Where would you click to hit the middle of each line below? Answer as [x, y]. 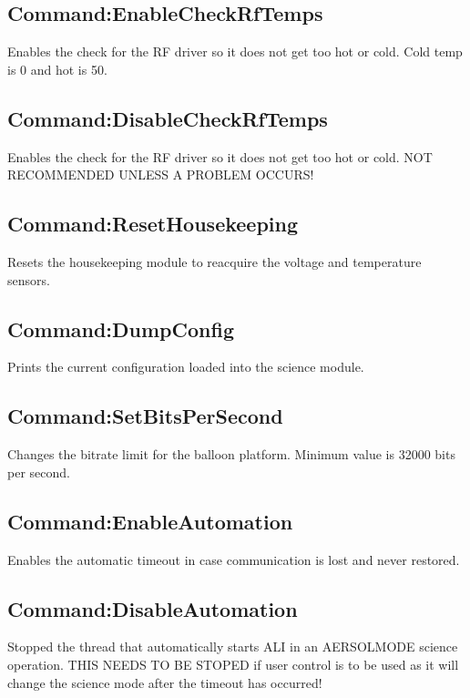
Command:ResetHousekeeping [153, 224]
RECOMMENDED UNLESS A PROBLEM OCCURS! [161, 174]
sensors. [29, 279]
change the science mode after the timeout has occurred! [165, 682]
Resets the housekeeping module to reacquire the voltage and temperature [215, 261]
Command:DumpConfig [121, 328]
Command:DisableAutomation [153, 608]
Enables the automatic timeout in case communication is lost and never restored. [234, 559]
